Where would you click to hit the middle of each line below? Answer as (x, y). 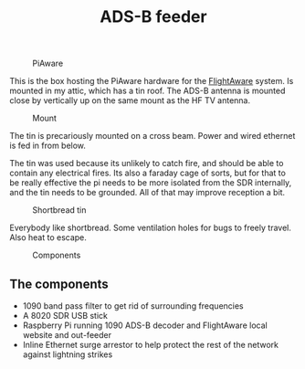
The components (59, 284)
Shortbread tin (59, 210)
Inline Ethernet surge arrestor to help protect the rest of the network (151, 345)
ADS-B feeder (153, 17)
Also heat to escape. (48, 237)
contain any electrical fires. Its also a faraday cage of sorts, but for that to (147, 173)
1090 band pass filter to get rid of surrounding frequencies (133, 306)
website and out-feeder (67, 335)
